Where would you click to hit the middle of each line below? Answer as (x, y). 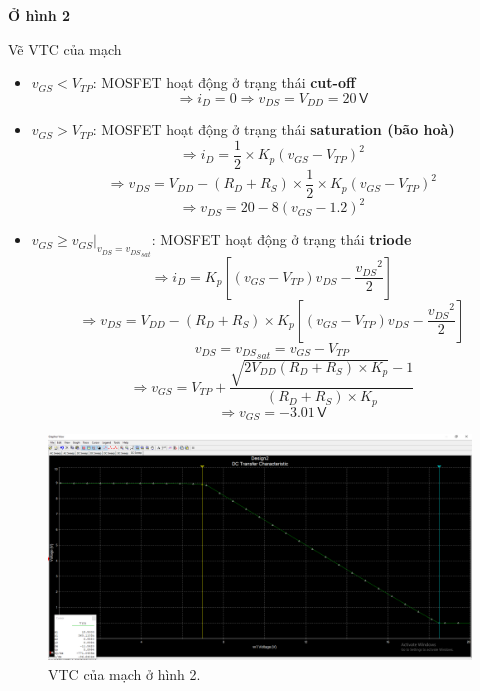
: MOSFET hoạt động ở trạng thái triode (281, 239)
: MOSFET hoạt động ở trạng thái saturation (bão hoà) (273, 129)
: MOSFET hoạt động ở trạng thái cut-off (224, 82)
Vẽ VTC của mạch (65, 48)
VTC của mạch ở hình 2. (124, 674)
